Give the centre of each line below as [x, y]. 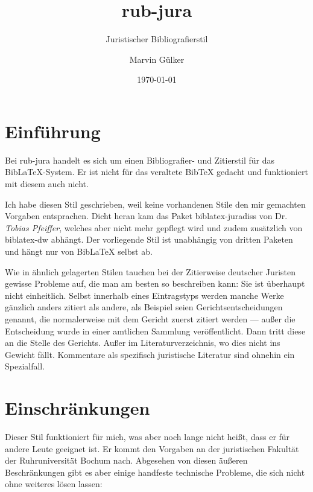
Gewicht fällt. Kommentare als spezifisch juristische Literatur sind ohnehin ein [150, 354]
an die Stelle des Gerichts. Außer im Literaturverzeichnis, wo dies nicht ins [143, 343]
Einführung [53, 131]
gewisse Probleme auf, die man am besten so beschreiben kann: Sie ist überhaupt [155, 283]
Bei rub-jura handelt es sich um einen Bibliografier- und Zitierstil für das [140, 160]
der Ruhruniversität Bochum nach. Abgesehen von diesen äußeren [126, 460]
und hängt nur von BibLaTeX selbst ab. [79, 251]
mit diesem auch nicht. [47, 184]
